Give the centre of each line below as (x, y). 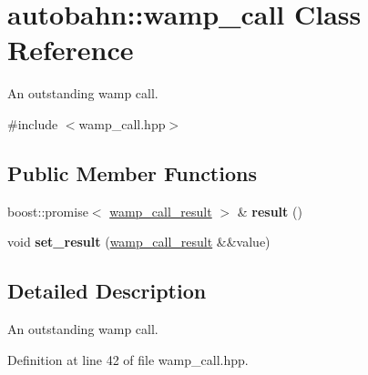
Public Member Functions (132, 172)
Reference (71, 50)
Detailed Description (107, 291)
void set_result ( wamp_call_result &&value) (139, 242)
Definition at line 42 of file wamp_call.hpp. (128, 359)
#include (33, 123)
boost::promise (48, 211)
